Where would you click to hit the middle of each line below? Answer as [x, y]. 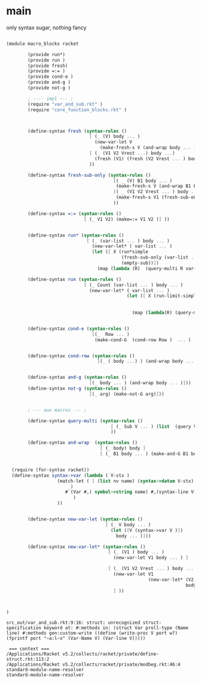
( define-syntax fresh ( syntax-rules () [77, 131]
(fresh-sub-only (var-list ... [160, 258]
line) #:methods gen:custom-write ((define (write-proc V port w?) [92, 633]
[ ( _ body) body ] [123, 448]
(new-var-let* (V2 [171, 580]
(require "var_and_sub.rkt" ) [65, 104]
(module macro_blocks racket [42, 44]
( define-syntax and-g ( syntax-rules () [77, 378]
